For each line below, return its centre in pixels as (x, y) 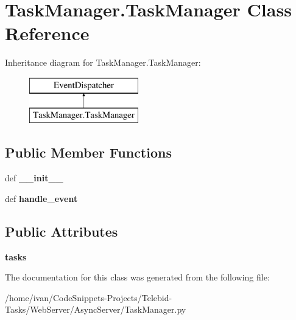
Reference (47, 33)
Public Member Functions (88, 152)
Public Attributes (62, 231)
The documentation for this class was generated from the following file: (137, 277)
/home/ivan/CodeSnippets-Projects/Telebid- (89, 297)
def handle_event (41, 198)
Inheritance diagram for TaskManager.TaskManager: (103, 62)
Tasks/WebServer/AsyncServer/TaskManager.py (96, 309)
